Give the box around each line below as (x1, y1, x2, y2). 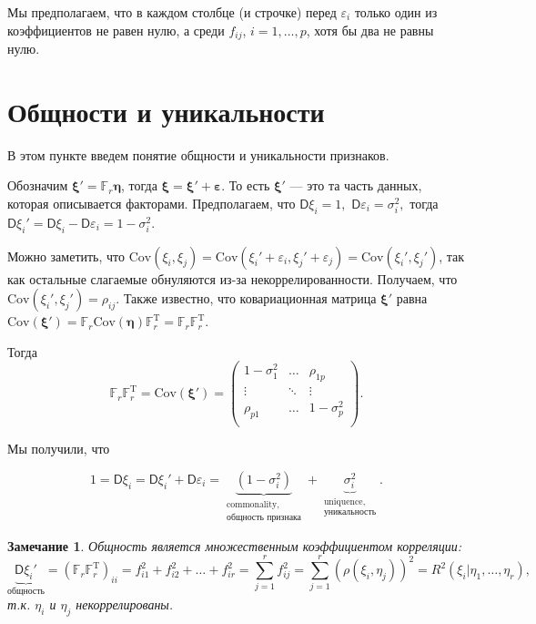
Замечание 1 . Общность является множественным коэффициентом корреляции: (7, 536, 461, 555)
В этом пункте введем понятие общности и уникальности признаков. (7, 145, 389, 164)
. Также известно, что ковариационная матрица (116, 289, 377, 308)
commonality (227, 499, 278, 509)
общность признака (227, 513, 301, 523)
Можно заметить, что (7, 246, 126, 265)
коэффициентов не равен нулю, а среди (7, 20, 225, 39)
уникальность (323, 507, 377, 517)
